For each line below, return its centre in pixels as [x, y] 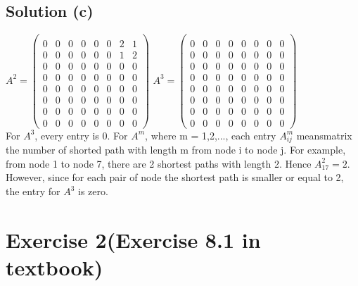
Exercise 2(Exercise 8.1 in [133, 239]
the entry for [33, 191]
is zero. [93, 191]
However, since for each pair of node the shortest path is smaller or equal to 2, [175, 177]
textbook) [55, 267]
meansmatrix [324, 135]
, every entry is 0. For [81, 135]
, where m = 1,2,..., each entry [211, 135]
